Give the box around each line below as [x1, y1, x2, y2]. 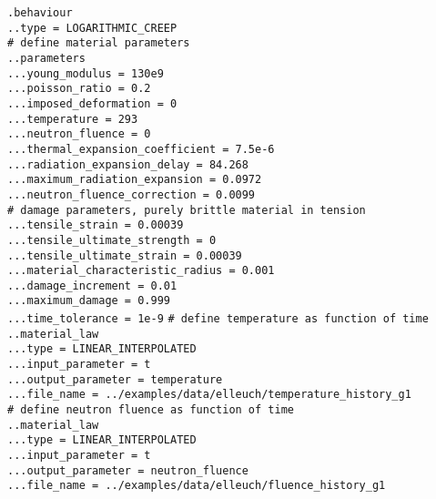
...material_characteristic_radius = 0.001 [7, 264, 275, 278]
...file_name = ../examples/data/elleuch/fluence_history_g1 [7, 479, 386, 493]
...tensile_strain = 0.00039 [7, 219, 184, 232]
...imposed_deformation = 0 [7, 97, 177, 110]
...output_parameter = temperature [7, 372, 223, 386]
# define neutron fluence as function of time [7, 403, 294, 417]
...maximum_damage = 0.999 [7, 294, 170, 308]
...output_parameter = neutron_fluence [7, 463, 248, 477]
